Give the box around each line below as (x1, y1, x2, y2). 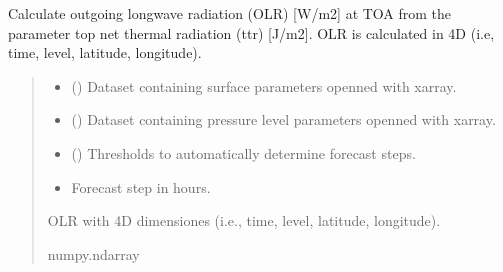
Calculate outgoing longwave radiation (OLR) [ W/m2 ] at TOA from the (8, 3, 452, 23)
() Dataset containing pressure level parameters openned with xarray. (71, 109, 496, 130)
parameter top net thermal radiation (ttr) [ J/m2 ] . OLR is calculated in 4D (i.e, (8, 22, 495, 43)
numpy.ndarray (47, 243, 140, 264)
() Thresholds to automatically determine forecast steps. (71, 142, 416, 163)
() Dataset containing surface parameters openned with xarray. (71, 75, 457, 96)
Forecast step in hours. (71, 176, 211, 197)
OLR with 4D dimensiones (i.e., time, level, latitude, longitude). (47, 210, 441, 231)
